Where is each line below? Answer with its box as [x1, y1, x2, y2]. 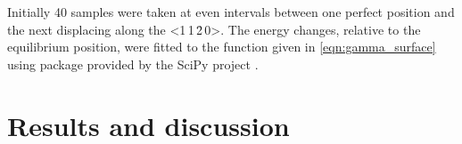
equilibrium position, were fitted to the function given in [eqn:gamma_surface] [7, 37, 436, 56]
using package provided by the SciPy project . [7, 54, 259, 73]
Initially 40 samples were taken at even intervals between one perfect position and [7, 3, 455, 20]
